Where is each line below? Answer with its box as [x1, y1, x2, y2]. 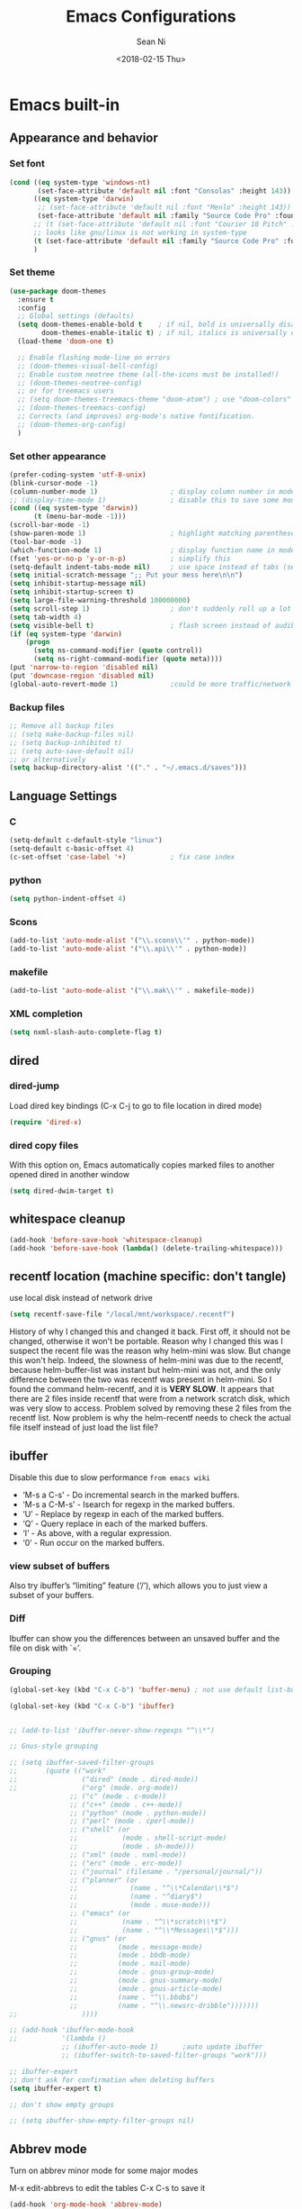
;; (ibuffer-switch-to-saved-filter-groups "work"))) [61, 2051, 268, 2060]
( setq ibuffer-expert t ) [9, 2084, 102, 2093]
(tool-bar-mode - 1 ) [9, 537, 83, 546]
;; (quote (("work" [9, 1767, 106, 1776]
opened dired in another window [9, 1169, 130, 1179]
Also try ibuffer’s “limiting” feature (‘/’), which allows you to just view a [9, 1580, 268, 1591]
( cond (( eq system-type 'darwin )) [9, 504, 139, 513]
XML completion [9, 1007, 84, 1020]
